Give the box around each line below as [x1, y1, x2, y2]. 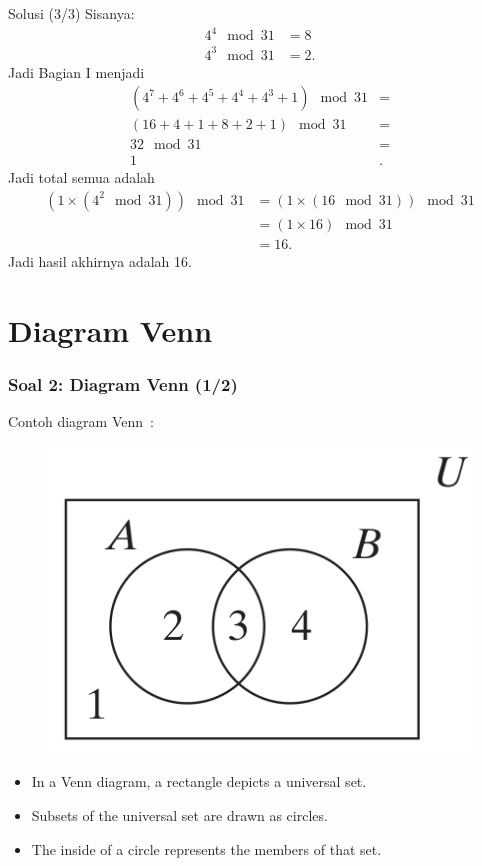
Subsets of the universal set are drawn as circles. [31, 804, 328, 825]
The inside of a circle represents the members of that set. [31, 838, 382, 859]
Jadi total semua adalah [8, 167, 155, 188]
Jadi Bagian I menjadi [8, 61, 145, 82]
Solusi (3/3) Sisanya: [8, 3, 135, 23]
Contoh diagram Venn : [8, 411, 154, 432]
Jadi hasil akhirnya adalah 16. [8, 251, 192, 272]
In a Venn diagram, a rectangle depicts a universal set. [31, 771, 367, 792]
